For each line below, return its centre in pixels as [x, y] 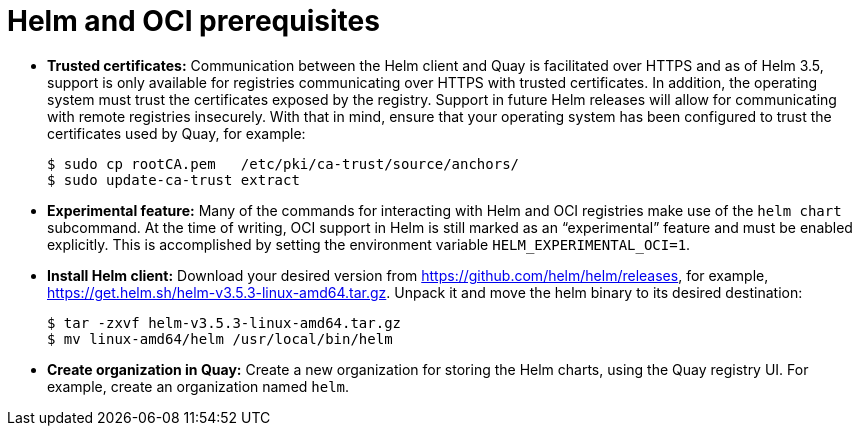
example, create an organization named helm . [198, 386]
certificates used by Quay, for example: [176, 133]
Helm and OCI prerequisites [193, 21]
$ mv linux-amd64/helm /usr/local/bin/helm [220, 338]
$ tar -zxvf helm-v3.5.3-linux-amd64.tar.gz [224, 322]
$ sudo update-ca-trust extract [173, 179]
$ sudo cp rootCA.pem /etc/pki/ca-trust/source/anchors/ [283, 163]
